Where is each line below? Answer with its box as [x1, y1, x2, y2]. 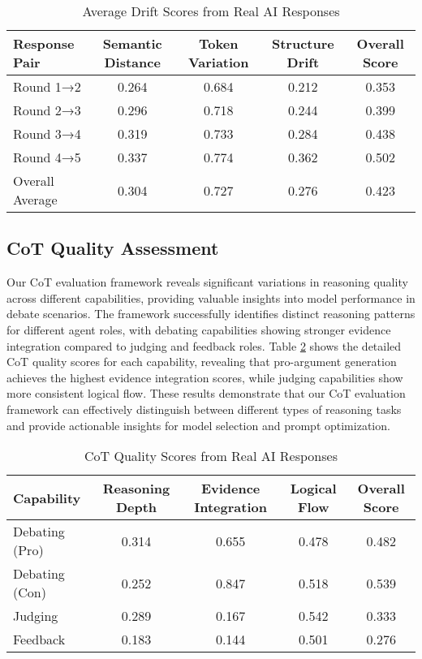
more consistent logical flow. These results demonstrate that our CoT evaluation [6, 385, 406, 402]
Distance [104, 53, 161, 71]
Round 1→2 [13, 77, 81, 96]
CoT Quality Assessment [6, 235, 219, 261]
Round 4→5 [13, 148, 81, 166]
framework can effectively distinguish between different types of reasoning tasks [6, 400, 402, 417]
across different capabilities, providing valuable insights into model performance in [6, 289, 416, 306]
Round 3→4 [13, 124, 81, 143]
